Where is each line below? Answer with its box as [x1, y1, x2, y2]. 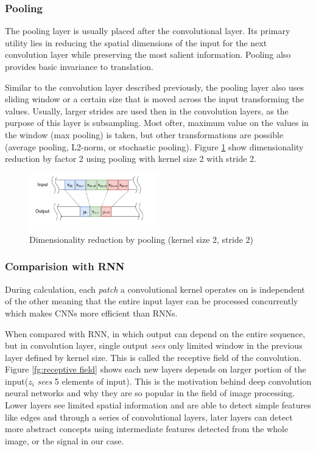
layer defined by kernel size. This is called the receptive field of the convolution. [5, 351, 301, 363]
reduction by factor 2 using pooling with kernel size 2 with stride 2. [5, 152, 257, 165]
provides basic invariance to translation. [5, 60, 153, 72]
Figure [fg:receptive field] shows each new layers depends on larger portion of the [5, 363, 306, 376]
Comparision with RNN [5, 259, 125, 274]
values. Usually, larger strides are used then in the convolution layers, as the [5, 104, 289, 117]
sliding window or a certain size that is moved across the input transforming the [5, 93, 304, 105]
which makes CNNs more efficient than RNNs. [5, 306, 178, 319]
